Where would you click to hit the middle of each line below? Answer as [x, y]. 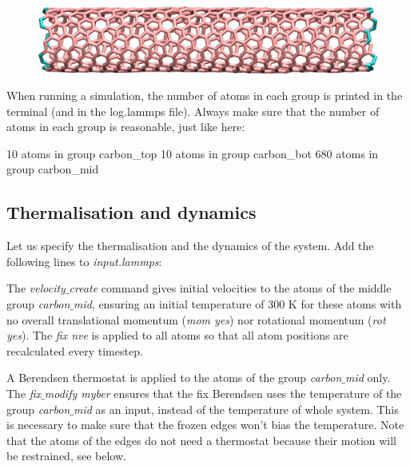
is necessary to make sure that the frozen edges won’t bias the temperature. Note [205, 425]
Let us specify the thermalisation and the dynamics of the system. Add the [190, 246]
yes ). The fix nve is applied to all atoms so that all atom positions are [177, 335]
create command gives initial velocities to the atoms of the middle [230, 288]
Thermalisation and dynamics [131, 212]
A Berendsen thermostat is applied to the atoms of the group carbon [174, 378]
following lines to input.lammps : [84, 261]
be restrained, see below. [66, 456]
